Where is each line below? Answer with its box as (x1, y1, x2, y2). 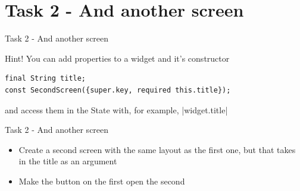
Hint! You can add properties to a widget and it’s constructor (5, 52, 230, 64)
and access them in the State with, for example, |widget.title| (5, 103, 228, 116)
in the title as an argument (18, 155, 117, 167)
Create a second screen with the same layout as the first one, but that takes (18, 143, 296, 155)
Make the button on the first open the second (18, 174, 185, 187)
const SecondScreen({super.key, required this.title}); (5, 85, 231, 94)
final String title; (5, 74, 86, 83)
